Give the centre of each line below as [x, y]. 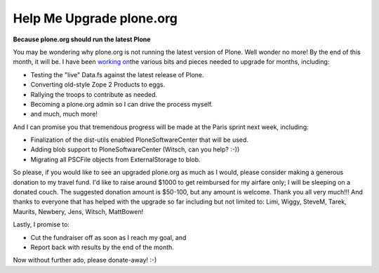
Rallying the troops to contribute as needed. [94, 94]
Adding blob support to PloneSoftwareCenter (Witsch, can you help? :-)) [135, 149]
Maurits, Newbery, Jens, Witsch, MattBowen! [78, 211]
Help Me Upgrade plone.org [95, 18]
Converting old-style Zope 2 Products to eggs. [98, 85]
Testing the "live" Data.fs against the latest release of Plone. [117, 74]
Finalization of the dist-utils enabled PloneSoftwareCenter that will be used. [140, 140]
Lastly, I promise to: [41, 225]
